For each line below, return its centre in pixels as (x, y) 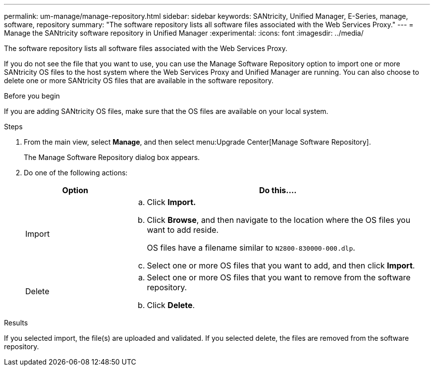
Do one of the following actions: (76, 173)
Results (16, 323)
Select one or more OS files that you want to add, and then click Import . (281, 265)
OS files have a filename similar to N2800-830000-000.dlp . (251, 248)
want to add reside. (183, 230)
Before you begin (32, 96)
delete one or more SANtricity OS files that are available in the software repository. (139, 80)
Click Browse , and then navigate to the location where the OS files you (279, 220)
